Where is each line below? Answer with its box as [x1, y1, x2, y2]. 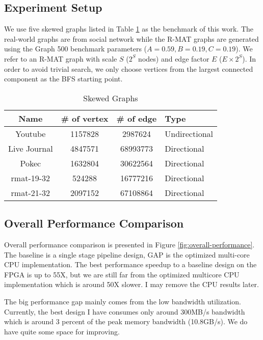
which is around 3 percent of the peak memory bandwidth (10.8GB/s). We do [4, 316, 248, 327]
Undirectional [165, 127, 213, 139]
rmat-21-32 [11, 186, 50, 199]
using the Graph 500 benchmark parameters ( [4, 43, 147, 54]
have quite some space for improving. [4, 326, 120, 336]
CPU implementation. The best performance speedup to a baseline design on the [4, 259, 257, 270]
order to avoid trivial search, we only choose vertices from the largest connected [4, 63, 253, 74]
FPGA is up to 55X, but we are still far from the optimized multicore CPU [4, 269, 240, 279]
